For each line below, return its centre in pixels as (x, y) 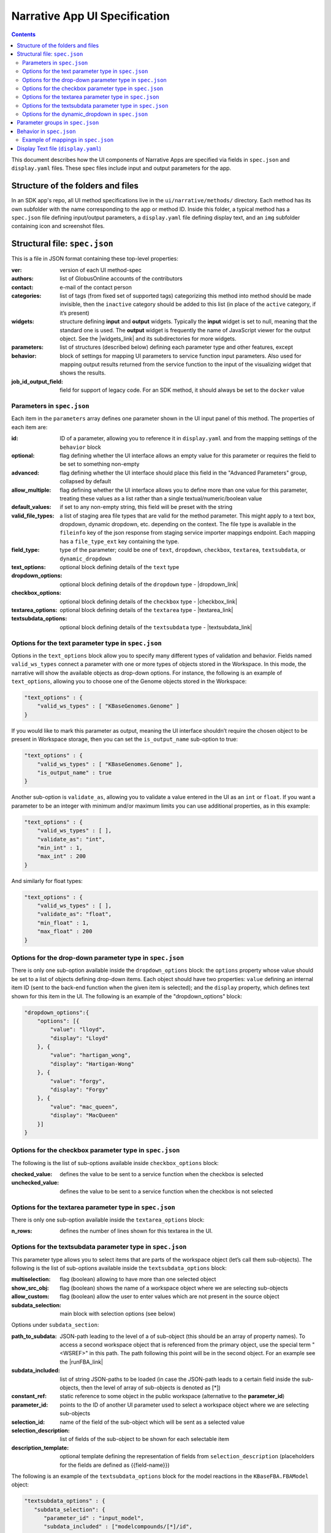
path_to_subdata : (34, 1336)
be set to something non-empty (100, 464)
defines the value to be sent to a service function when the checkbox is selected (162, 1174)
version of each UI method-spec (101, 270)
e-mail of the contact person (96, 287)
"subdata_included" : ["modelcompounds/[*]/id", (118, 1527)
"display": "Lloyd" (79, 1038)
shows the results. (83, 373)
